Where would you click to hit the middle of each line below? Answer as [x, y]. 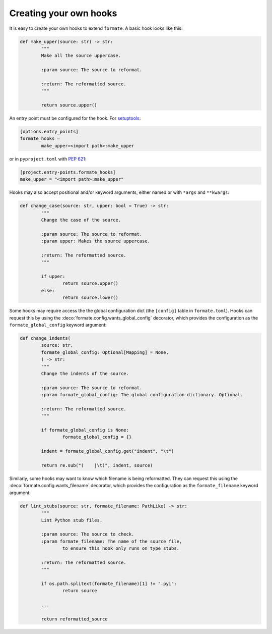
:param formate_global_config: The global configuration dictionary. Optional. [142, 395]
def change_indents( [45, 338]
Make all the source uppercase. [81, 56]
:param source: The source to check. [88, 534]
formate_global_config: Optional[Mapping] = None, [105, 352]
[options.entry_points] [49, 132]
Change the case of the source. [81, 220]
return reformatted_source [74, 619]
